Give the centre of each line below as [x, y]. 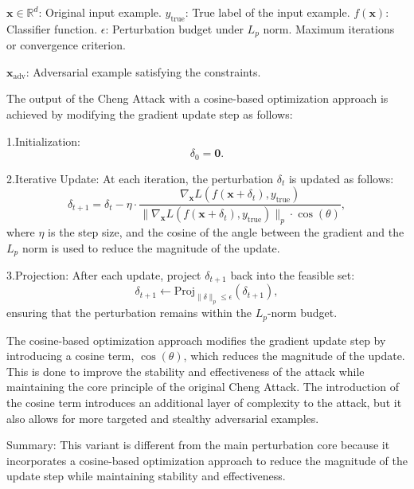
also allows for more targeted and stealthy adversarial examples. [163, 418]
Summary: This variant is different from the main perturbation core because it [198, 445]
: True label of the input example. [268, 12]
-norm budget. [302, 313]
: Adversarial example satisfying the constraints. [143, 71]
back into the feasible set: [293, 274]
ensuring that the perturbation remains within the [129, 313]
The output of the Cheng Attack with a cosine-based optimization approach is [197, 98]
